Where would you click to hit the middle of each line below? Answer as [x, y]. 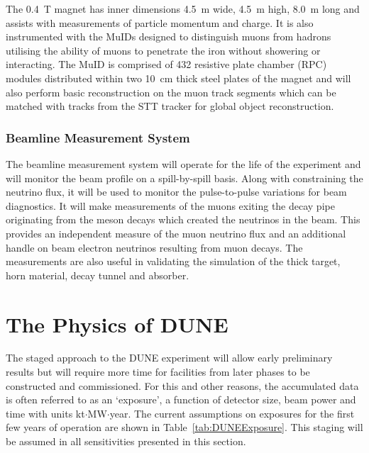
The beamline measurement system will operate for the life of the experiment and [183, 163]
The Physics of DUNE [117, 324]
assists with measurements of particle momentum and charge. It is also [160, 22]
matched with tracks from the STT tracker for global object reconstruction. [170, 106]
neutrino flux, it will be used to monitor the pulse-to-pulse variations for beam [176, 192]
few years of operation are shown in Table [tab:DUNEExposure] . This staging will [184, 427]
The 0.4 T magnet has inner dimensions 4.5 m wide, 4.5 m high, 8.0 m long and [183, 9]
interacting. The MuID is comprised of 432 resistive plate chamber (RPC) [166, 64]
